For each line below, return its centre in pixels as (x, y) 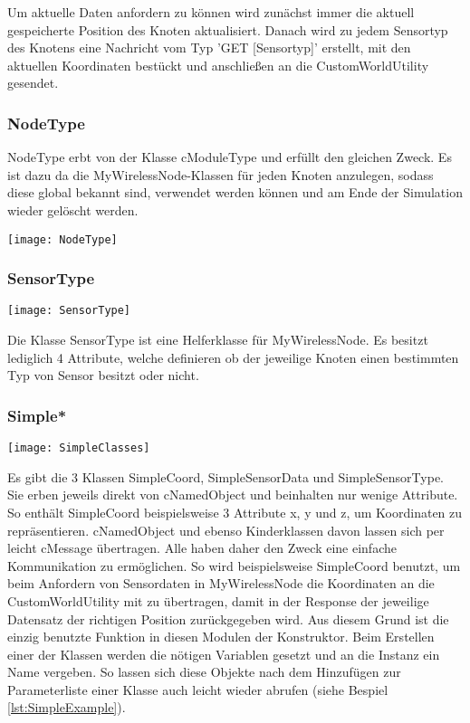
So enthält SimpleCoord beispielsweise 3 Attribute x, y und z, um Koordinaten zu (235, 512)
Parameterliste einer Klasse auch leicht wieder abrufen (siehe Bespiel (198, 689)
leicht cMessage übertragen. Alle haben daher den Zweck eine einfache (202, 548)
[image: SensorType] (69, 311)
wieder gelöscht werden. (73, 209)
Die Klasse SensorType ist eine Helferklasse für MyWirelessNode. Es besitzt (218, 340)
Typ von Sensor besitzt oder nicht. (103, 375)
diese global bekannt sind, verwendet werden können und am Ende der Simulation (235, 192)
